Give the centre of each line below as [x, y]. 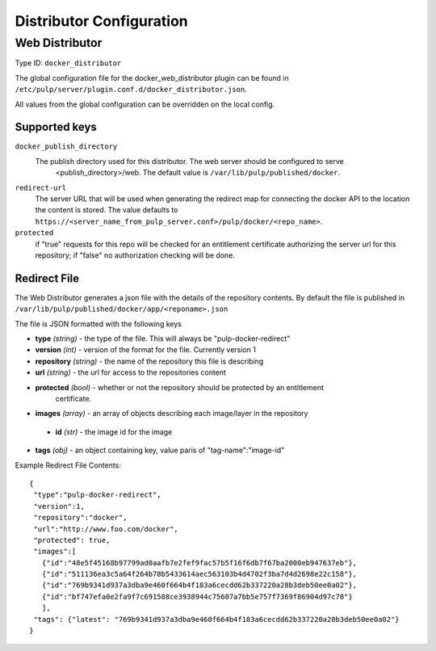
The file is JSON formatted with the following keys [98, 324]
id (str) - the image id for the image [114, 431]
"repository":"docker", [80, 518]
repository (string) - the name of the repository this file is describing [149, 361]
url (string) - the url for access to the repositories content [130, 372]
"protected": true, [72, 540]
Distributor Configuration [102, 21]
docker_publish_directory [66, 147]
